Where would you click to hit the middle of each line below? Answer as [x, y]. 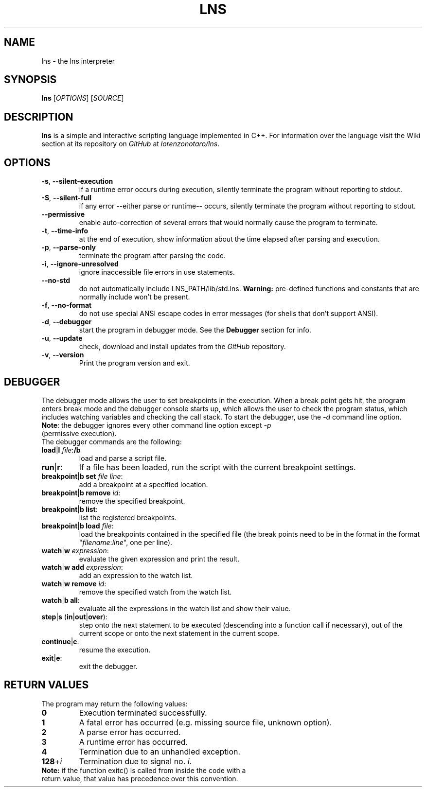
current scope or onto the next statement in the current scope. [179, 633]
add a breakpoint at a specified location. [143, 484]
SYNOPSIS [30, 80]
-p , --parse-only [69, 247]
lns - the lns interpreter [78, 61]
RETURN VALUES [46, 685]
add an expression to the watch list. [136, 575]
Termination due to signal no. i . [135, 761]
